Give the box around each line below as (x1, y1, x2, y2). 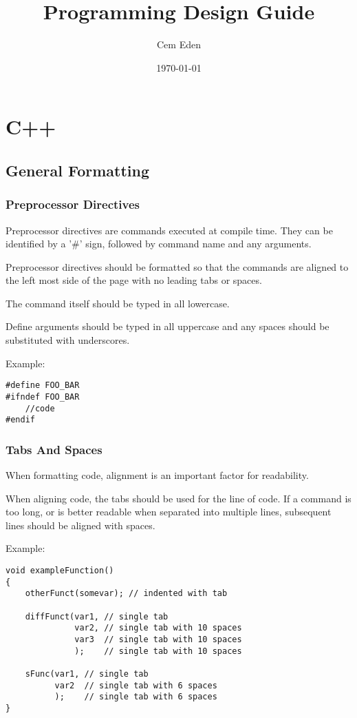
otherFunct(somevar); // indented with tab (25, 588, 228, 599)
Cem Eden (157, 37, 201, 52)
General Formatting (6, 159, 150, 181)
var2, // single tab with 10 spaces (74, 623, 242, 633)
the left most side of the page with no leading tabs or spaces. (6, 273, 262, 287)
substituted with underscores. (6, 333, 130, 347)
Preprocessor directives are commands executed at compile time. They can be (6, 223, 333, 237)
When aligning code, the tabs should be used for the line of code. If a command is (6, 491, 351, 505)
